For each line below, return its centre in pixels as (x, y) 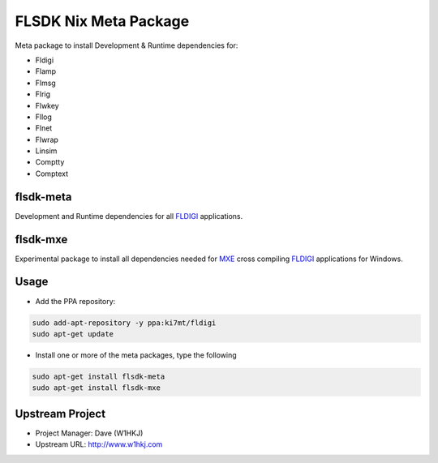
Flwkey (47, 105)
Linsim (46, 151)
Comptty (50, 162)
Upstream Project (60, 414)
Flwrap (47, 139)
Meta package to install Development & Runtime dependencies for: (127, 45)
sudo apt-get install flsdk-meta (99, 376)
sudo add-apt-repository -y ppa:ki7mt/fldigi (124, 323)
